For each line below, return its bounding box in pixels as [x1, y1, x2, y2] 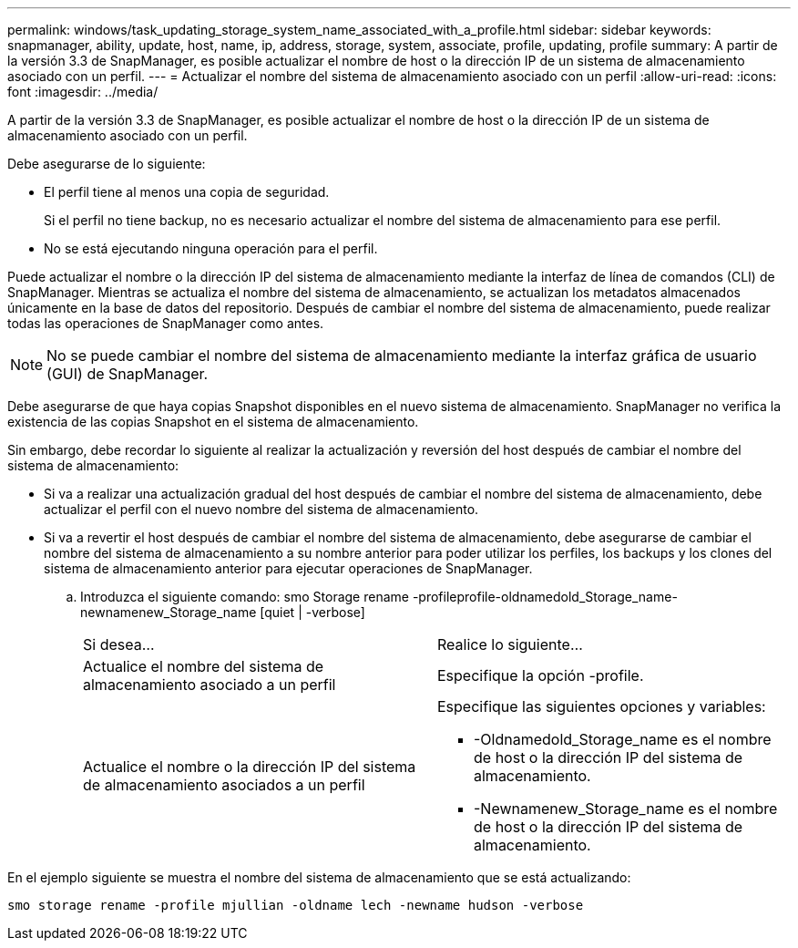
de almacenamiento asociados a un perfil [83, 776, 365, 794]
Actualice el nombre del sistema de [83, 657, 324, 675]
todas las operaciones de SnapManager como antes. [7, 315, 324, 331]
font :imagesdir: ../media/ [7, 84, 159, 99]
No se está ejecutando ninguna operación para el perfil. [44, 241, 378, 256]
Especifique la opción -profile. [437, 666, 644, 685]
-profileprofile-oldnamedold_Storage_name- [412, 589, 678, 604]
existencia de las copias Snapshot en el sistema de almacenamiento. [7, 414, 419, 429]
